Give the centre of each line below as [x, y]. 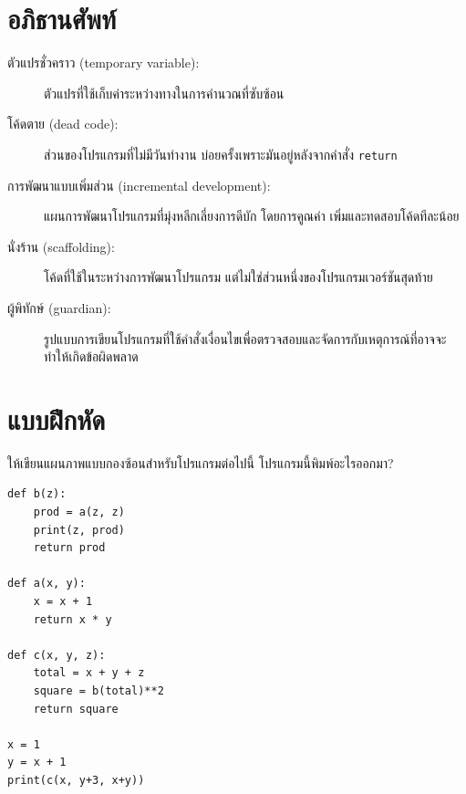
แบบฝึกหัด [57, 418]
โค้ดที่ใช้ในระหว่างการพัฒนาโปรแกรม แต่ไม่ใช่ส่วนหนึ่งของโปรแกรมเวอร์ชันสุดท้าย [238, 277]
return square [76, 709]
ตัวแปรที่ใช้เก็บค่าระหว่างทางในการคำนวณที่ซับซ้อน [164, 93]
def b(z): [37, 494]
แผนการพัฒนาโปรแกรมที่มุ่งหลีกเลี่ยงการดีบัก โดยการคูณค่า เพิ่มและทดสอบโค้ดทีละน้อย [252, 216]
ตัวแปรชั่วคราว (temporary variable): [104, 63]
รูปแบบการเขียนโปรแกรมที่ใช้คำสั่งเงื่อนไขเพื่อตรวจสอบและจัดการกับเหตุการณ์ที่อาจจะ [245, 338]
